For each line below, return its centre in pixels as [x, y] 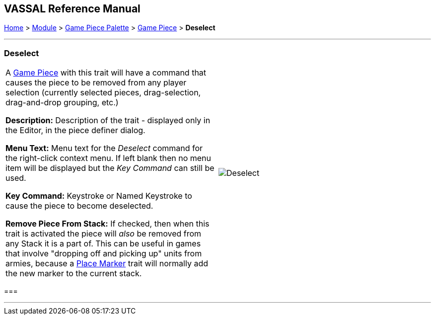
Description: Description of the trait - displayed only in [108, 120]
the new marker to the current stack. [74, 274]
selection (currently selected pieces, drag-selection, [103, 93]
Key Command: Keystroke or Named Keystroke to [99, 196]
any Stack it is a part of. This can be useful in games [103, 244]
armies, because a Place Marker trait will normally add [107, 264]
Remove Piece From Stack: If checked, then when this [108, 224]
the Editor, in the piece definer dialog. [75, 130]
